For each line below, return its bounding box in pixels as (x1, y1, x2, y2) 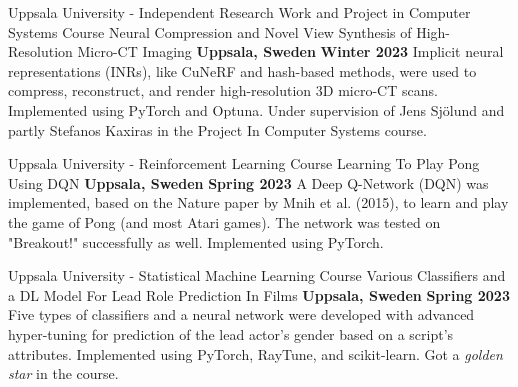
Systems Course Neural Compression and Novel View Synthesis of (8, 21, 412, 42)
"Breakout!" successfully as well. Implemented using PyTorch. (8, 231, 384, 252)
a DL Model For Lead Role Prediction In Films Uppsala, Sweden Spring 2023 (8, 284, 510, 305)
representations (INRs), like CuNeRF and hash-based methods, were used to (8, 60, 477, 81)
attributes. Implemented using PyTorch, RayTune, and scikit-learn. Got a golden (8, 343, 503, 364)
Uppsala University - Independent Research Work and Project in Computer (8, 2, 471, 22)
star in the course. (8, 363, 119, 384)
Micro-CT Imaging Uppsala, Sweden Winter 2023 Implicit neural (77, 41, 504, 62)
